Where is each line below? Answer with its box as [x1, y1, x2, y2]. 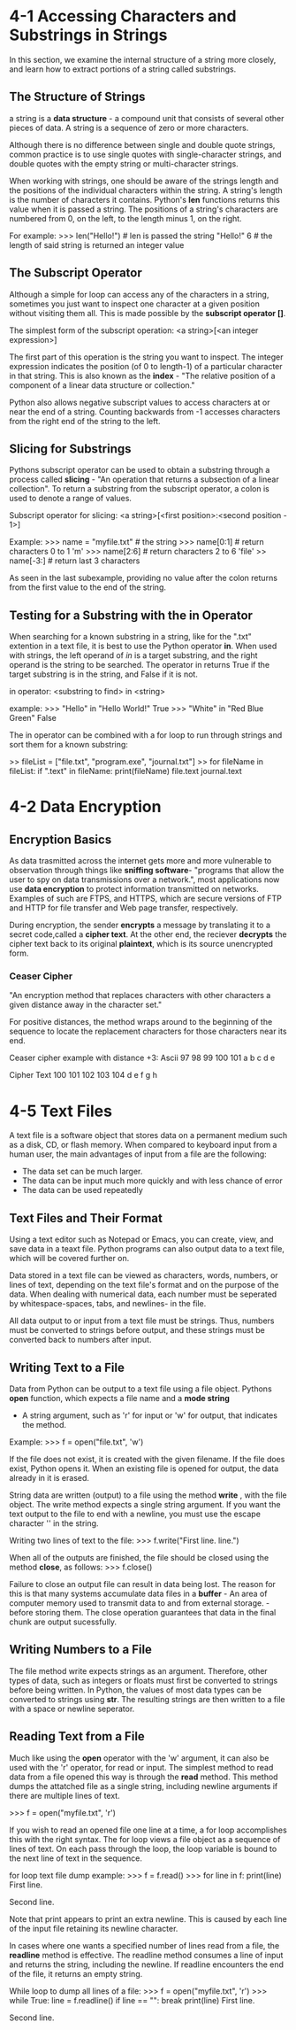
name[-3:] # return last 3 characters [9, 555, 140, 566]
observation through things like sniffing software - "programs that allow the [9, 865, 285, 876]
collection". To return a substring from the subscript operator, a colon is [9, 484, 269, 494]
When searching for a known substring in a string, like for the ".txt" [9, 631, 252, 642]
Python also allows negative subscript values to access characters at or [9, 397, 270, 407]
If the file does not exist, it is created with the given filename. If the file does [9, 1454, 285, 1465]
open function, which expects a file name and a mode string [9, 1393, 230, 1404]
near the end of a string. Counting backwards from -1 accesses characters [9, 406, 281, 417]
